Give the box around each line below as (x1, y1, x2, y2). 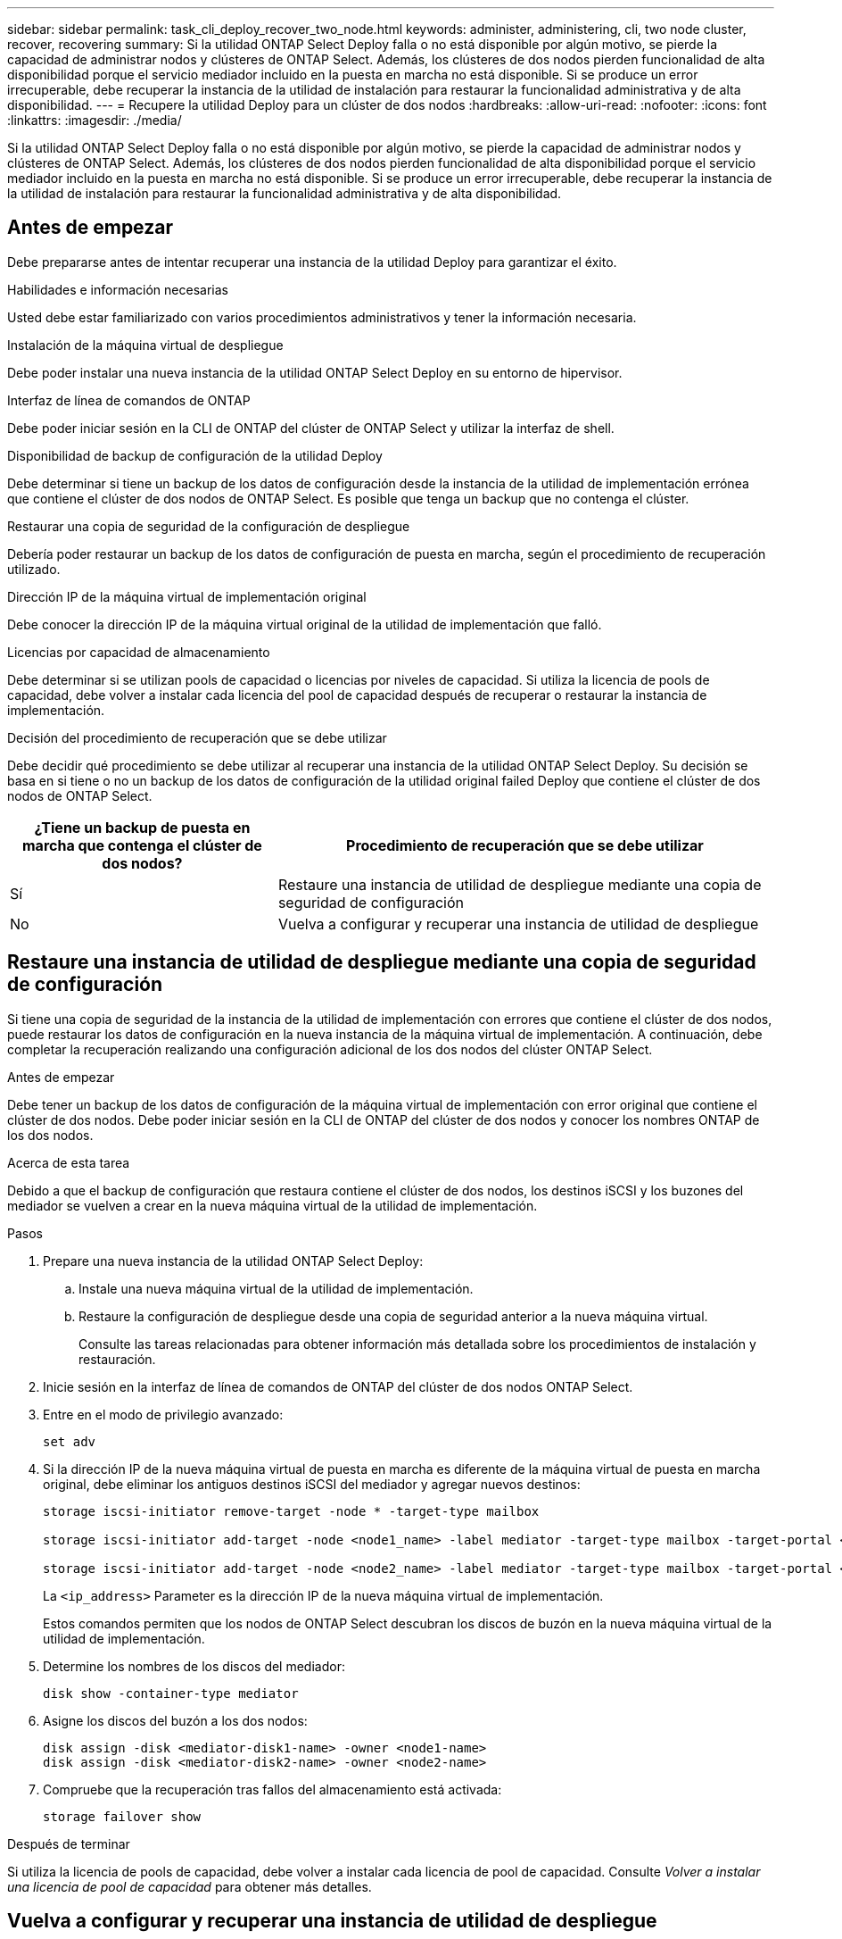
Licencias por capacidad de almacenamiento (7, 644, 270, 660)
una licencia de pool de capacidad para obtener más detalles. (7, 1878, 372, 1894)
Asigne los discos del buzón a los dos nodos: (43, 1712, 308, 1728)
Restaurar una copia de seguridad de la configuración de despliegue (7, 518, 410, 534)
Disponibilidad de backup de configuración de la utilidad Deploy (7, 447, 383, 463)
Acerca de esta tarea (7, 1154, 130, 1170)
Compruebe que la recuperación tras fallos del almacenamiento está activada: (43, 1781, 502, 1797)
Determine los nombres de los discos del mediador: (43, 1658, 345, 1674)
